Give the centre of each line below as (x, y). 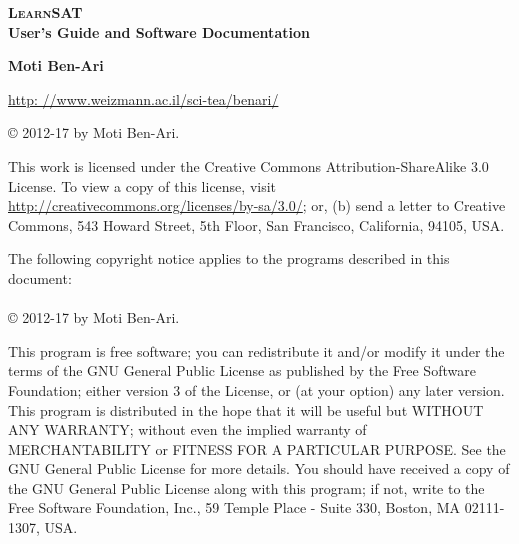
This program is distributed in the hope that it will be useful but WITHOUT (246, 409)
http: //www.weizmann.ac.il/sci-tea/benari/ (143, 98)
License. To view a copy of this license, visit (142, 185)
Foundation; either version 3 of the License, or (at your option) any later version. (256, 389)
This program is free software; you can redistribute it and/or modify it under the (256, 350)
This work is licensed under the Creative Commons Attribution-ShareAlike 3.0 (248, 165)
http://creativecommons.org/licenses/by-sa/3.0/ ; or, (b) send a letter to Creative (257, 205)
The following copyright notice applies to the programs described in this (229, 258)
